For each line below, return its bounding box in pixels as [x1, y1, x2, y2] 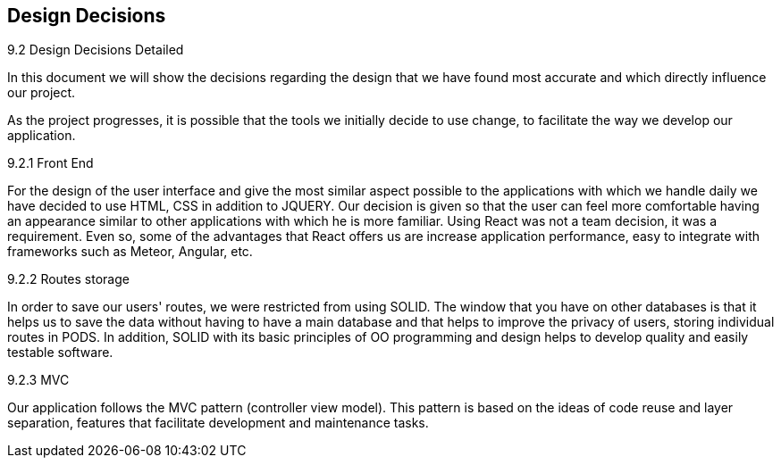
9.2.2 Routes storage [7, 271, 130, 287]
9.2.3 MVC [7, 372, 70, 388]
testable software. [7, 345, 113, 361]
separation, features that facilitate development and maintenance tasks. [7, 415, 429, 431]
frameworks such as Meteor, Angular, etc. [7, 244, 253, 260]
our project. [7, 85, 76, 101]
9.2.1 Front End [7, 155, 94, 171]
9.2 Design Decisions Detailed [7, 42, 184, 58]
